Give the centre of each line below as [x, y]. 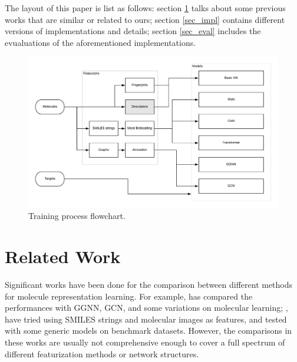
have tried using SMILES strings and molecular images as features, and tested [146, 319]
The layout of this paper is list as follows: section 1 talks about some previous [145, 8]
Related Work [63, 256]
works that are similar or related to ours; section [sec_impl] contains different [145, 19]
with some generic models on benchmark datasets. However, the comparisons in [148, 331]
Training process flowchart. [77, 216]
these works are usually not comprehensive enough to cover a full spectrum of [145, 342]
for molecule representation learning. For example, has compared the [129, 296]
